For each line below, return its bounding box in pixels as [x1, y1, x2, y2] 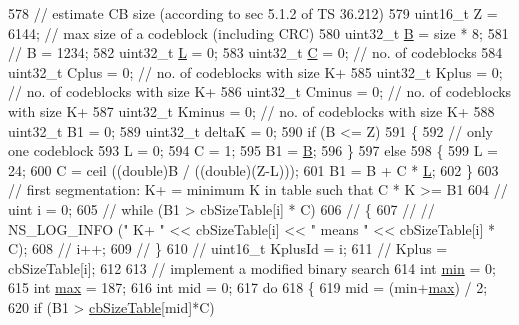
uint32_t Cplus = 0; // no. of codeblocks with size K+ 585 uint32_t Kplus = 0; [8, 61, 503, 82]
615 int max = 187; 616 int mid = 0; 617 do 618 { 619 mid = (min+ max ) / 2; [8, 277, 488, 298]
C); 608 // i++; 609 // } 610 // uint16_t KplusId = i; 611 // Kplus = [8, 238, 448, 259]
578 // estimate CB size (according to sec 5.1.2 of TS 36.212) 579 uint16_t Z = [8, 3, 498, 23]
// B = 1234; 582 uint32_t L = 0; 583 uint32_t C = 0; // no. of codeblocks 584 [8, 42, 503, 63]
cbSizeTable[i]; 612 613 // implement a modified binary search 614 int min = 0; [8, 257, 496, 278]
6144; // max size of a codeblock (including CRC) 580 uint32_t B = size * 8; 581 [8, 22, 509, 43]
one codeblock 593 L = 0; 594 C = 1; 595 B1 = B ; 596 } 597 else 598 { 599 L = [8, 140, 499, 161]
